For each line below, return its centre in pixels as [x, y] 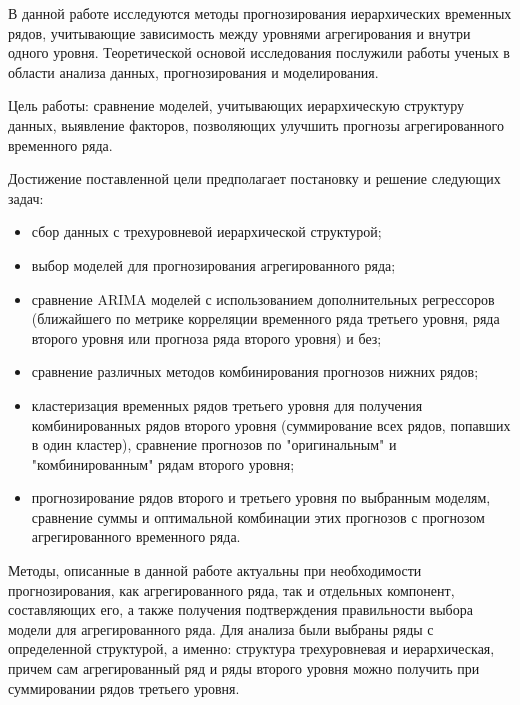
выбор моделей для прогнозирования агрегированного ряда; [213, 264]
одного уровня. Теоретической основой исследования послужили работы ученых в [259, 52]
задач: [26, 197]
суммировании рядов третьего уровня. [124, 687]
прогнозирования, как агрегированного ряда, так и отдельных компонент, [231, 589]
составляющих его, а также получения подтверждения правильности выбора [240, 609]
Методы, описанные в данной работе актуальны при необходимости [215, 570]
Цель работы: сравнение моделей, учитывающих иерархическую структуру [236, 105]
